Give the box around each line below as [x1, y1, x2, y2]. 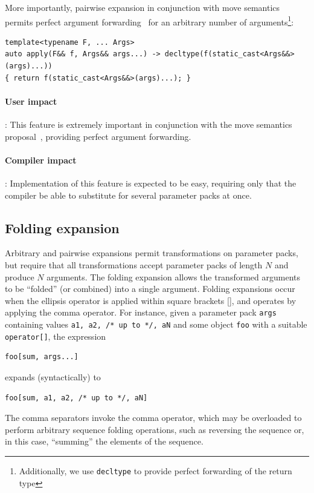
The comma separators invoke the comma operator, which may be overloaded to [5, 411, 302, 424]
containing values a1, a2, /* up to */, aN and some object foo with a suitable [5, 318, 307, 331]
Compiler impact [5, 153, 77, 166]
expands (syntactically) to [5, 370, 101, 383]
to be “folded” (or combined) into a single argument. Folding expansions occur [5, 282, 295, 295]
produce [5, 270, 34, 283]
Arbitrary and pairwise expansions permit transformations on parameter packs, [5, 247, 298, 259]
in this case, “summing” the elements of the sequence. [5, 435, 203, 448]
